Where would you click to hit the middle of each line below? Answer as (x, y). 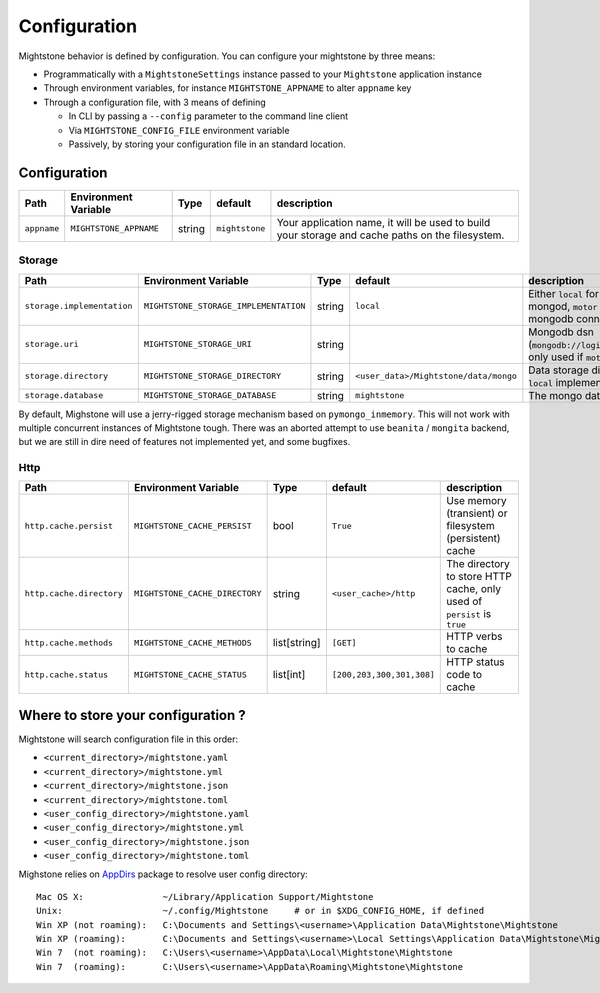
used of (464, 602)
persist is (469, 614)
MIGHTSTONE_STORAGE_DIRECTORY (212, 376)
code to (464, 675)
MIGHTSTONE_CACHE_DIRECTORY (197, 593)
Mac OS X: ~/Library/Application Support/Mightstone (205, 896)
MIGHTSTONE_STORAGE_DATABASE (210, 395)
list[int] (289, 675)
